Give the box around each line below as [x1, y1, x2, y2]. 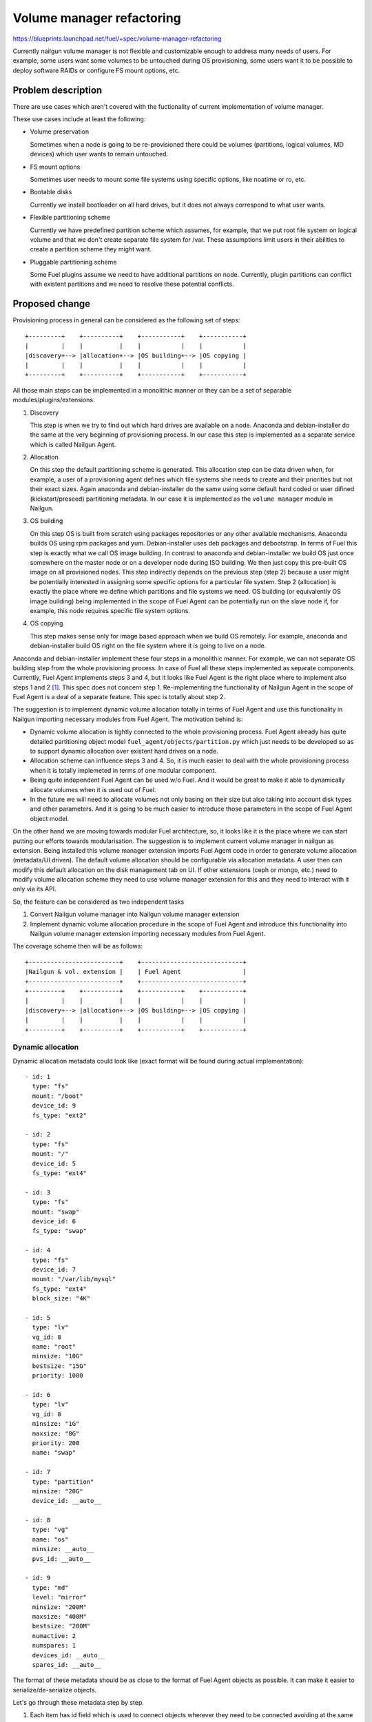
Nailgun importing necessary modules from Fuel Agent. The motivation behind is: [12, 715, 243, 723]
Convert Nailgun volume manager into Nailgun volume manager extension [30, 910, 240, 919]
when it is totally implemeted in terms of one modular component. [30, 766, 217, 774]
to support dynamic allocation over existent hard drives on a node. [30, 747, 218, 756]
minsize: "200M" [32, 1603, 87, 1611]
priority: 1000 [32, 1371, 83, 1380]
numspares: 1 [32, 1641, 76, 1650]
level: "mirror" [32, 1593, 87, 1601]
